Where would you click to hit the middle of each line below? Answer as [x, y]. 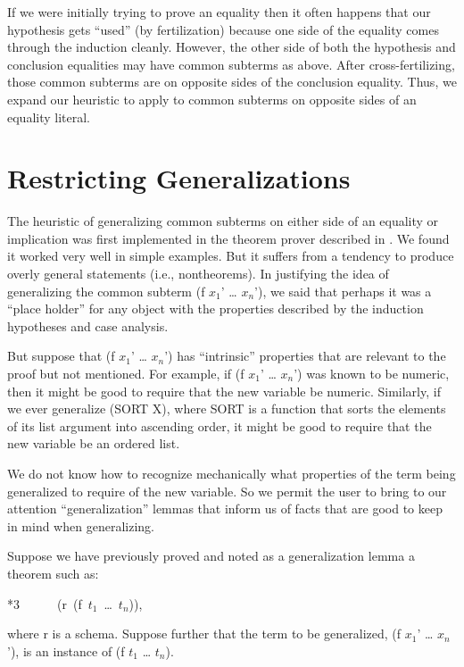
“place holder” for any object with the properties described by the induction [215, 308]
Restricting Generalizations [179, 178]
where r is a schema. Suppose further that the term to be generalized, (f [204, 634]
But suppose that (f [61, 356]
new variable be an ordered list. [94, 443]
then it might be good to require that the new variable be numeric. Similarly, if [224, 391]
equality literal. [49, 117]
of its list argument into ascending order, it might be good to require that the [220, 425]
